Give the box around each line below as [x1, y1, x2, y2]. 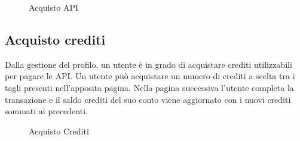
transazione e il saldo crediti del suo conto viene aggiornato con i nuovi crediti [5, 93, 291, 105]
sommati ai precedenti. [5, 105, 88, 117]
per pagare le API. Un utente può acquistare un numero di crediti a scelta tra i [5, 70, 295, 82]
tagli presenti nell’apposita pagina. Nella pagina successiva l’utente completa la [5, 81, 294, 93]
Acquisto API [29, 1, 79, 13]
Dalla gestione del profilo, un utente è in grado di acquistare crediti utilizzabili [5, 58, 292, 70]
